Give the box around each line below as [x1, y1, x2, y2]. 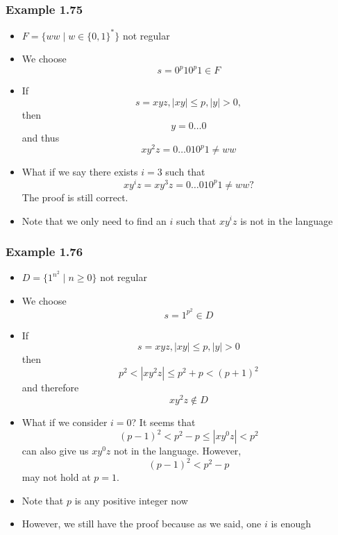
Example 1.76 [6, 243, 83, 260]
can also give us [22, 443, 89, 458]
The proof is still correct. [22, 189, 128, 204]
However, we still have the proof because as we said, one [22, 516, 262, 531]
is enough [271, 516, 312, 531]
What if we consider [22, 414, 108, 429]
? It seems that [131, 414, 196, 429]
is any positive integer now [74, 493, 188, 507]
